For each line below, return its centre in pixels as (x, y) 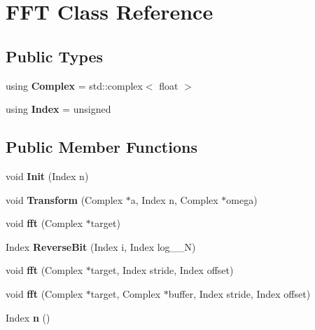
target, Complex (126, 293)
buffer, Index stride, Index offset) (239, 293)
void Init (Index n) (47, 176)
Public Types (55, 56)
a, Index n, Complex (174, 199)
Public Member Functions (101, 147)
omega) (242, 199)
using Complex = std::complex (74, 85)
